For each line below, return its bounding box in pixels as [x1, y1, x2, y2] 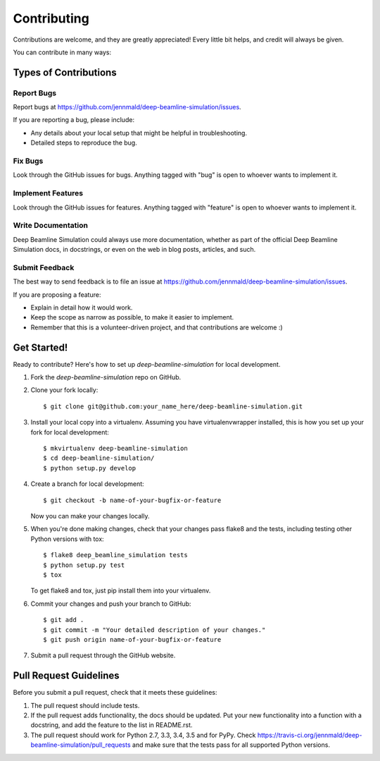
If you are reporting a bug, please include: [13, 116, 135, 124]
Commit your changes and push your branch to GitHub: [30, 599, 191, 608]
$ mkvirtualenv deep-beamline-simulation [43, 444, 188, 453]
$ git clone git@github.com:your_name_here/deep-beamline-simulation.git [43, 402, 303, 410]
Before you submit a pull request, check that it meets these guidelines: [13, 688, 217, 697]
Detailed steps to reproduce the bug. [30, 138, 137, 147]
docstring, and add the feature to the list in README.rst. [30, 721, 193, 729]
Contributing [13, 11, 89, 26]
